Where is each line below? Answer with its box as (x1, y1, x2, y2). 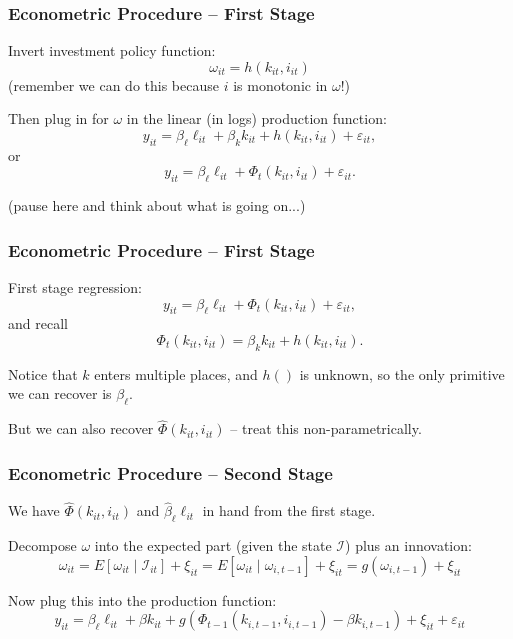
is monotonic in (233, 74, 328, 95)
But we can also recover (8, 418, 154, 439)
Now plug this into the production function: (8, 589, 277, 610)
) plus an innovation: (345, 535, 472, 556)
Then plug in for (8, 108, 109, 129)
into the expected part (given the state (94, 535, 332, 556)
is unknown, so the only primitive (299, 363, 505, 384)
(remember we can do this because (8, 74, 219, 95)
